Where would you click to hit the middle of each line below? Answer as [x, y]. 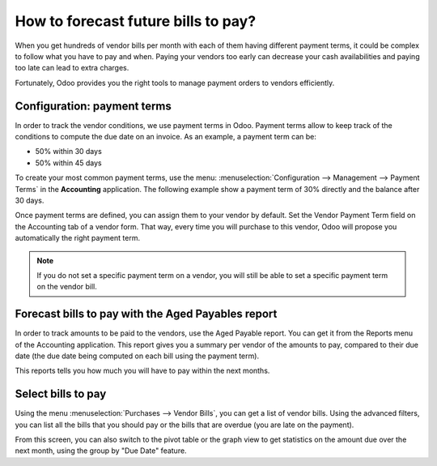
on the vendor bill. [67, 287]
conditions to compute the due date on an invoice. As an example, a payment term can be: [166, 137]
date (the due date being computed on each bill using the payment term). [137, 356]
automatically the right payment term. [78, 238]
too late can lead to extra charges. [72, 68]
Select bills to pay [61, 394]
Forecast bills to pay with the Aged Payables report [146, 314]
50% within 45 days [68, 163]
